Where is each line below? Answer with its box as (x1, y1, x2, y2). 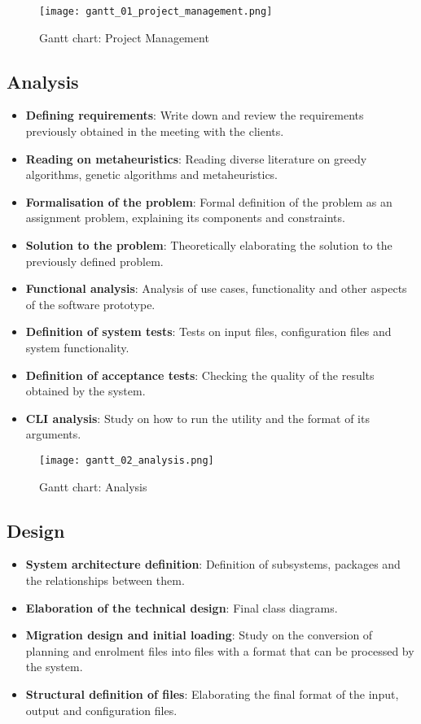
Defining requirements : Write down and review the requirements (25, 107, 364, 124)
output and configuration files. (25, 701, 178, 718)
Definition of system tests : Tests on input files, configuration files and (25, 323, 392, 340)
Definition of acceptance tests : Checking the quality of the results (25, 366, 375, 383)
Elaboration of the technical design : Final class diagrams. (25, 599, 338, 616)
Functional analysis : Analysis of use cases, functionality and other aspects (25, 280, 407, 297)
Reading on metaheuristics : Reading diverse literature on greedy (25, 150, 367, 167)
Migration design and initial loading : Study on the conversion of (25, 626, 373, 643)
